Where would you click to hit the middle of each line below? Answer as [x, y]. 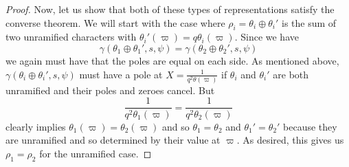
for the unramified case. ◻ [95, 153]
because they [310, 126]
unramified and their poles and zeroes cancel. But [110, 90]
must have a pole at [121, 74]
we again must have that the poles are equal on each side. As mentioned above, [172, 60]
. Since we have [267, 37]
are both [291, 74]
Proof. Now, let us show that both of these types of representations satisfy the [170, 9]
